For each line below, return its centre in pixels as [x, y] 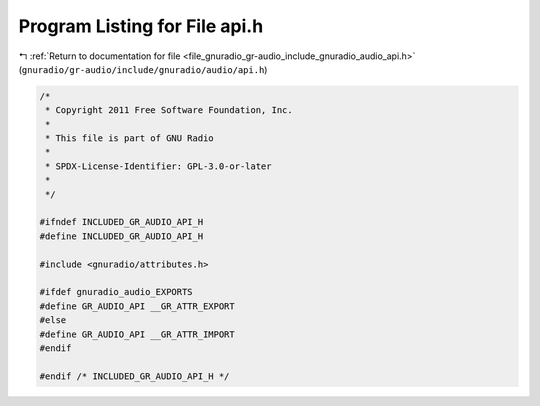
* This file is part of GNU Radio [129, 138]
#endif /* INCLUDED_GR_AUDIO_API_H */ [134, 376]
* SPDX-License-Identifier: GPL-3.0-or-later [158, 166]
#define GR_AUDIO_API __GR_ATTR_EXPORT [137, 306]
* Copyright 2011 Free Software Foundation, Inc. [169, 110]
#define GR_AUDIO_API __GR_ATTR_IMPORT [137, 334]
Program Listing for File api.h [141, 26]
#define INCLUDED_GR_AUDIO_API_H [121, 236]
